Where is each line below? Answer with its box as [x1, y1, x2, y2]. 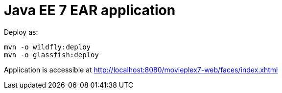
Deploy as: [4, 27, 38, 36]
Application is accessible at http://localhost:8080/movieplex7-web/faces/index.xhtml [4, 65, 278, 74]
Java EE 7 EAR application [4, 2, 176, 19]
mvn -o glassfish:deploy [4, 50, 99, 59]
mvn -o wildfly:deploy [4, 43, 91, 51]
